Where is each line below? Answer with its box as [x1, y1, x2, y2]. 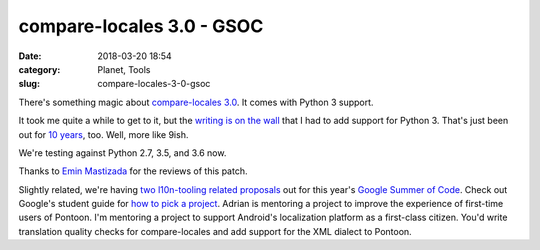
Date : [18, 50, 42, 62]
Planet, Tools [97, 63, 151, 75]
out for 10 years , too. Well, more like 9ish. [18, 128, 189, 140]
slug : [18, 78, 40, 90]
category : [18, 63, 61, 75]
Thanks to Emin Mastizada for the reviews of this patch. [18, 165, 248, 177]
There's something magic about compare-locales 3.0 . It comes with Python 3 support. [18, 96, 374, 108]
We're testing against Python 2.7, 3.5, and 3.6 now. [18, 146, 227, 159]
